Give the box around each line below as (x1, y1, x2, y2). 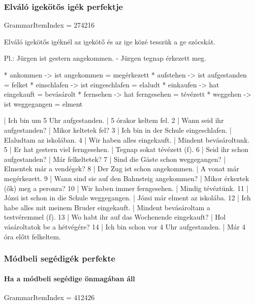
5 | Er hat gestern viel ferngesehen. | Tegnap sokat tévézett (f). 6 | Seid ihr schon (4, 144, 249, 154)
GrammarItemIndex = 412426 (4, 292, 95, 302)
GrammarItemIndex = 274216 (4, 20, 95, 30)
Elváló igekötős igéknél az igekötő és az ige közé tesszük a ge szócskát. (4, 36, 216, 46)
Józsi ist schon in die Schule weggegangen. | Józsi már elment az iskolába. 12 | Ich (4, 192, 251, 203)
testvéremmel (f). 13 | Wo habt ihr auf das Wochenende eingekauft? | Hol (4, 212, 226, 222)
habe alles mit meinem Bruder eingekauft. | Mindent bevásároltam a (4, 202, 210, 212)
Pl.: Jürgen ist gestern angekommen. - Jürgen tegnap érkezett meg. (4, 53, 206, 63)
